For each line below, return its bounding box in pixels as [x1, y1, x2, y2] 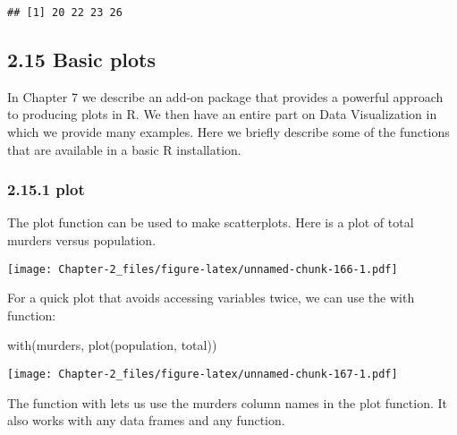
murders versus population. [7, 231, 157, 250]
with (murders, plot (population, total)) [7, 336, 217, 354]
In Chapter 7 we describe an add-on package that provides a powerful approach [7, 87, 444, 106]
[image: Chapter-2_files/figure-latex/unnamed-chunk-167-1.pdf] [7, 368, 398, 381]
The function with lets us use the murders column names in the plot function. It [7, 393, 448, 412]
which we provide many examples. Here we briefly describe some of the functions [7, 123, 450, 141]
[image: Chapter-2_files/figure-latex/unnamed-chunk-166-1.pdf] [7, 262, 398, 276]
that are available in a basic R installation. [7, 140, 241, 158]
